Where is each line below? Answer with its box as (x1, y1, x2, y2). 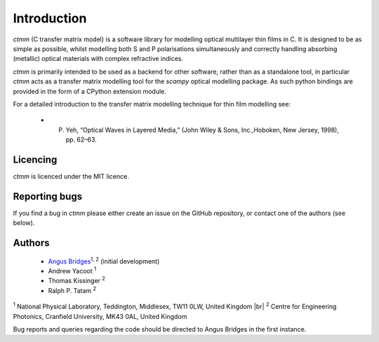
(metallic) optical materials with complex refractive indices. (13, 55, 184, 63)
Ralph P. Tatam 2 (48, 285, 97, 294)
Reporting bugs (13, 190, 83, 203)
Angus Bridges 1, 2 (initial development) (48, 256, 160, 266)
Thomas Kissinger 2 (48, 275, 105, 285)
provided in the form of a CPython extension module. (13, 87, 166, 95)
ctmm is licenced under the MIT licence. (13, 172, 129, 180)
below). (13, 219, 35, 227)
